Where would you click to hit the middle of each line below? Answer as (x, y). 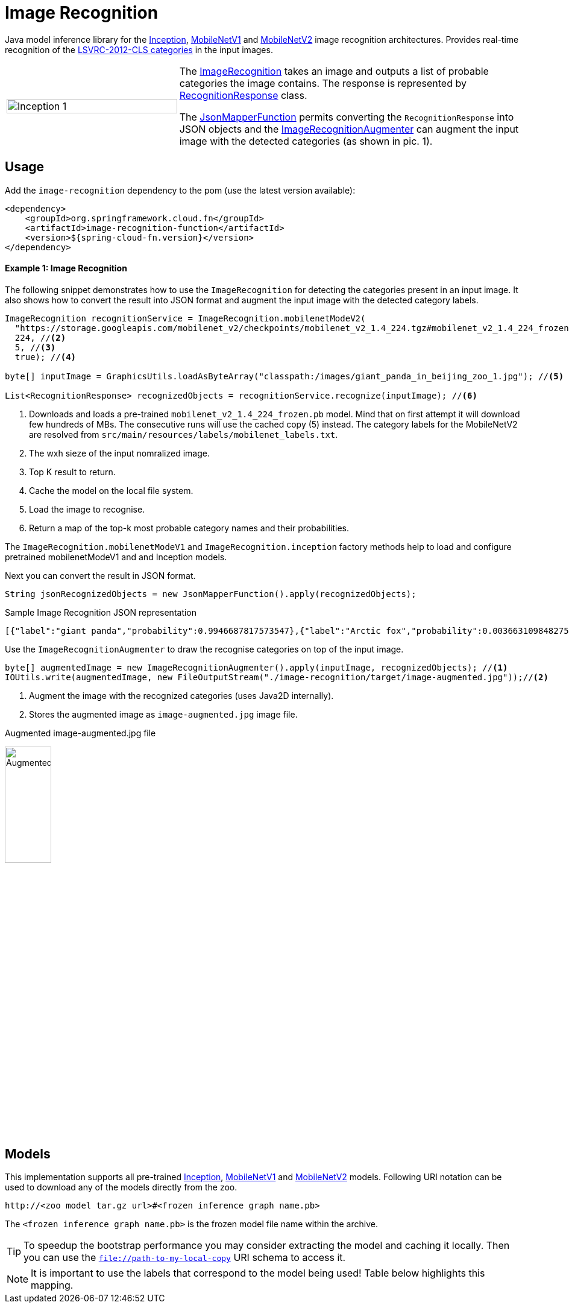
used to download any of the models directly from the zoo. (121, 1187)
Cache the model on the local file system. (111, 490)
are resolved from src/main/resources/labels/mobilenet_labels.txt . (184, 434)
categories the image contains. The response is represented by (323, 83)
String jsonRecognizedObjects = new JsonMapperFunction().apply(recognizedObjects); (211, 594)
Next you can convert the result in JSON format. (100, 575)
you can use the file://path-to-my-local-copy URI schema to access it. (185, 1258)
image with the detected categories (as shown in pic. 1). (306, 141)
